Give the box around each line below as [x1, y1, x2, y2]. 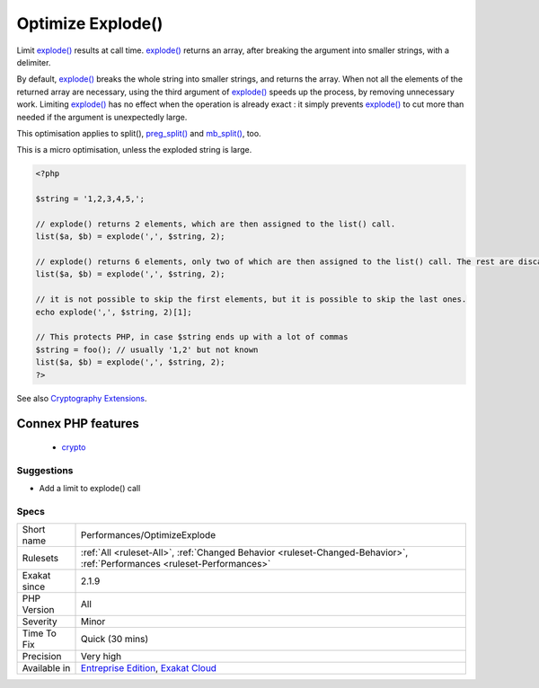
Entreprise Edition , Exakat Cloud [81, 662, 217, 675]
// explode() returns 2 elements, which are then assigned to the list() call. [35, 218, 396, 229]
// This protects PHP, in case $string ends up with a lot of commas [35, 332, 349, 342]
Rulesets [22, 552, 58, 565]
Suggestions [16, 463, 74, 476]
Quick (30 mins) [81, 633, 148, 646]
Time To [22, 627, 57, 639]
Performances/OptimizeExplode [81, 529, 216, 542]
